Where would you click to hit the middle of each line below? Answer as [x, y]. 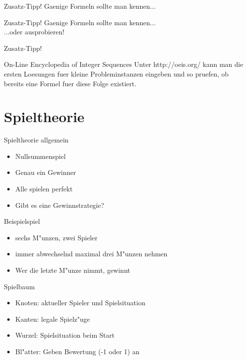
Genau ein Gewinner [46, 172]
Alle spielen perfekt [44, 189]
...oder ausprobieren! [34, 32]
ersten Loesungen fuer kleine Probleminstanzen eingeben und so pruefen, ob [116, 73]
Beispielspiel [22, 221]
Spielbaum [19, 286]
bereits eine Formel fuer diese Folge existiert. [70, 83]
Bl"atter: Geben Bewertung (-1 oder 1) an [77, 351]
